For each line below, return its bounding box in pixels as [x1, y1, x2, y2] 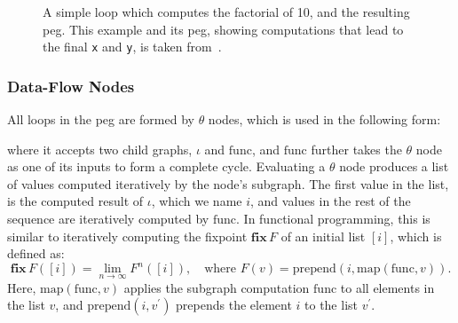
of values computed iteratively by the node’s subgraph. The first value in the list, [7, 174, 449, 193]
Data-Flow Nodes [7, 75, 135, 97]
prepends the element [176, 295, 292, 314]
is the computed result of [7, 192, 144, 210]
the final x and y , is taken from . [43, 37, 222, 56]
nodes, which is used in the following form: [208, 110, 441, 129]
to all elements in [340, 278, 435, 296]
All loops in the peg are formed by [7, 110, 194, 129]
